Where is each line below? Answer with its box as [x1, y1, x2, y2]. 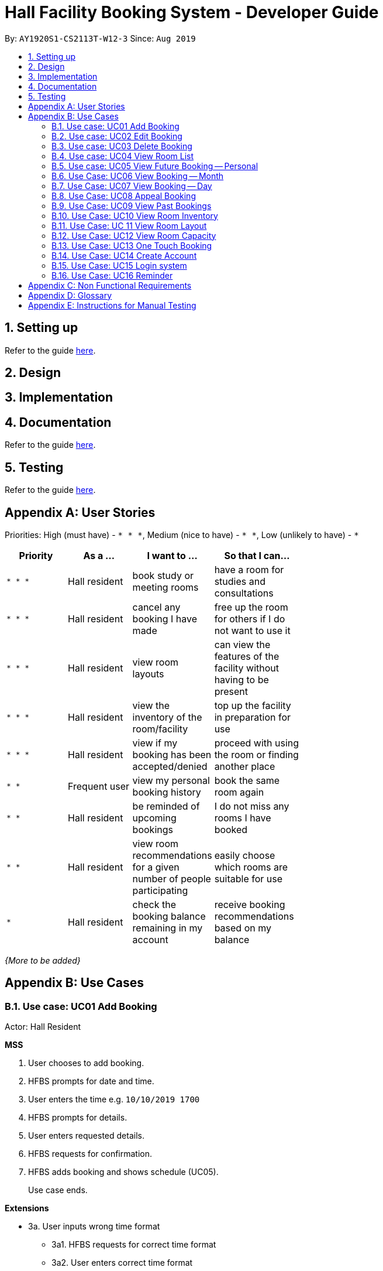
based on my [214, 921, 271, 934]
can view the [214, 638, 271, 650]
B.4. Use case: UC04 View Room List [51, 150, 194, 161]
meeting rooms [132, 581, 199, 593]
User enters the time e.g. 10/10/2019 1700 [28, 1094, 200, 1105]
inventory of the [132, 711, 202, 723]
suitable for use [214, 872, 283, 885]
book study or [132, 569, 194, 581]
